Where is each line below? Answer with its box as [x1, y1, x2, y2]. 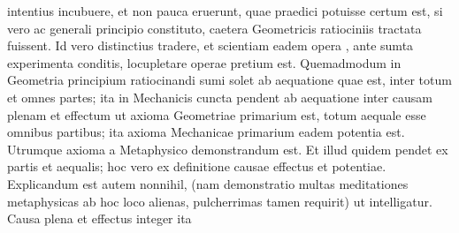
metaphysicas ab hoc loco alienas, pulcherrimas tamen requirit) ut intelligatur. [7, 192, 432, 210]
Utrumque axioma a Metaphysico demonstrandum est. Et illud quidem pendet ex [7, 139, 448, 158]
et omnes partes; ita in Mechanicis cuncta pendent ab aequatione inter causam [7, 87, 433, 106]
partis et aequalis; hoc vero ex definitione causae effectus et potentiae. [7, 157, 386, 176]
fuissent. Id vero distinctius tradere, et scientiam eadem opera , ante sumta [7, 36, 414, 55]
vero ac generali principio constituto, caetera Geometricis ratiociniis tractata [7, 19, 422, 37]
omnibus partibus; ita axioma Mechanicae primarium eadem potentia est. [7, 123, 405, 141]
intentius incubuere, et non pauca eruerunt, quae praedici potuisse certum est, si [7, 2, 443, 19]
